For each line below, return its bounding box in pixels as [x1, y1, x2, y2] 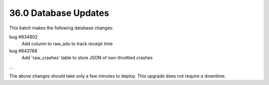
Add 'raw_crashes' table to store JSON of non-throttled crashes [21, 55, 153, 61]
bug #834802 [9, 34, 38, 40]
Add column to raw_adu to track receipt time [21, 41, 113, 47]
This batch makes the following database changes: [9, 25, 114, 31]
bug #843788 [9, 48, 37, 54]
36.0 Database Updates [9, 7, 110, 18]
